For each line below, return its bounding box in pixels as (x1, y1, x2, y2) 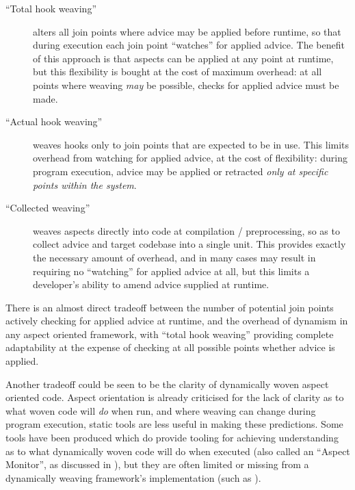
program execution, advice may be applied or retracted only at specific (33, 164, 328, 178)
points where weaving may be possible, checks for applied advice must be (33, 77, 339, 92)
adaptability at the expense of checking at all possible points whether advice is (5, 340, 335, 354)
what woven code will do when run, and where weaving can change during (5, 403, 316, 417)
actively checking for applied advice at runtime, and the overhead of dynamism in (5, 313, 348, 328)
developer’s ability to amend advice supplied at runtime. (33, 277, 269, 292)
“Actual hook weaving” (5, 114, 103, 129)
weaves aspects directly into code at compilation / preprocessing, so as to (33, 223, 340, 237)
